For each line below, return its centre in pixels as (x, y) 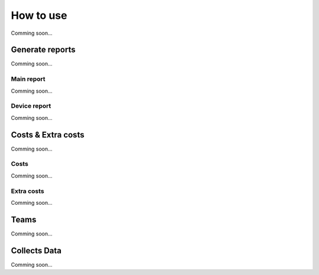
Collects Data (36, 251)
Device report (31, 106)
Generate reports (43, 50)
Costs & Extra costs (48, 135)
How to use (39, 15)
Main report (28, 79)
